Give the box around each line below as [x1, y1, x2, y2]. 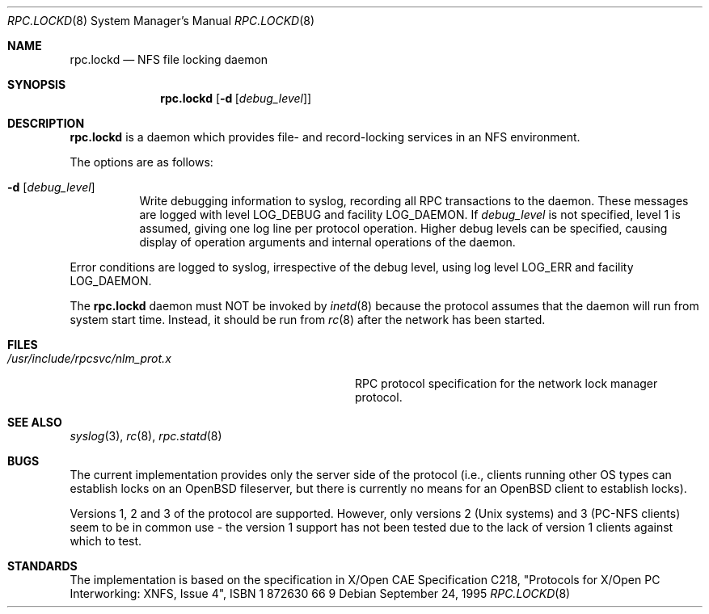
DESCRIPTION [7, 116, 85, 130]
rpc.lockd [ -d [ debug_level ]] [160, 91, 312, 105]
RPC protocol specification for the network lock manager [355, 376, 658, 390]
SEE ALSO [7, 415, 62, 429]
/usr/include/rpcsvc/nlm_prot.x [7, 351, 171, 365]
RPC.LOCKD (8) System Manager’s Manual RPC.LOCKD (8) [7, 14, 315, 27]
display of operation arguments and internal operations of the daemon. [139, 235, 516, 249]
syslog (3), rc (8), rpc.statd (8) [70, 429, 222, 443]
